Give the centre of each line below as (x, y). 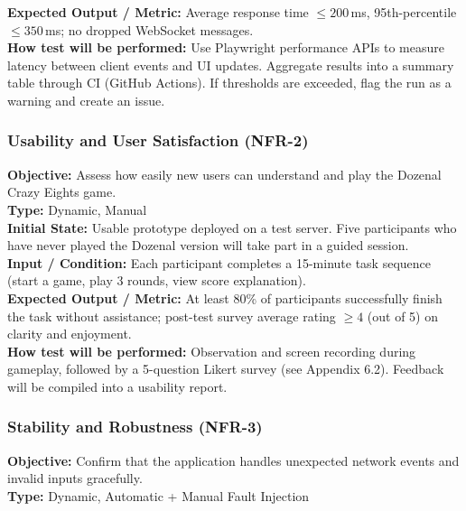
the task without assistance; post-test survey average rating (172, 316)
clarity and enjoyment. (70, 334)
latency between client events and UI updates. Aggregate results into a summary (231, 65)
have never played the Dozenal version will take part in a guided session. (208, 245)
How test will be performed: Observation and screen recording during (212, 351)
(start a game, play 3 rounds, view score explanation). (157, 280)
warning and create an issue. (86, 100)
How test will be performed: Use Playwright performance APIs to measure (226, 47)
